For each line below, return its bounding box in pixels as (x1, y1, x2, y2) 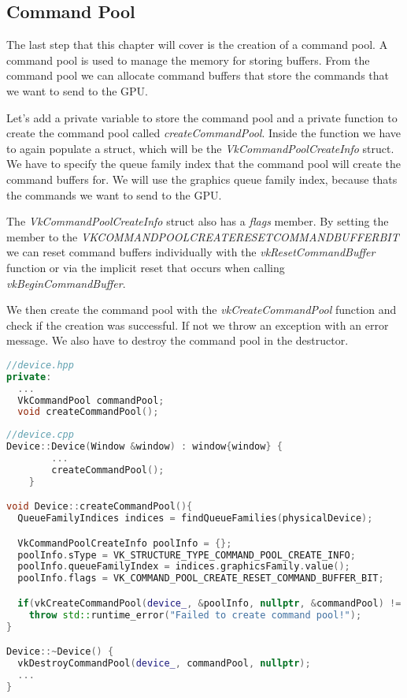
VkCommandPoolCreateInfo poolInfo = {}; (17, 537, 232, 549)
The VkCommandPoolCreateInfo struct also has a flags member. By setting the (6, 213, 389, 230)
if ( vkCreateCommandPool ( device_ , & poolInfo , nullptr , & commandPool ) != (17, 597, 401, 609)
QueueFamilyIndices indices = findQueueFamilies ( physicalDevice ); (17, 513, 373, 524)
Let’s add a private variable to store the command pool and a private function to (6, 109, 398, 125)
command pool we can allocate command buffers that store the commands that (6, 67, 389, 84)
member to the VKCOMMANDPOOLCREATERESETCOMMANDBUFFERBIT (6, 228, 399, 244)
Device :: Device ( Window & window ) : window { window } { (6, 441, 283, 453)
